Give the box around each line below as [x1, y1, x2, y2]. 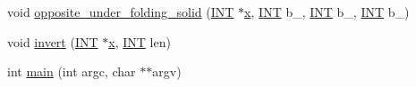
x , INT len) [108, 32, 171, 51]
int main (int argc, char [7, 62, 136, 81]
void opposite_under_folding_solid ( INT [7, 3, 234, 20]
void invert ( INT [7, 32, 98, 51]
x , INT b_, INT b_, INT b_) [244, 3, 410, 20]
